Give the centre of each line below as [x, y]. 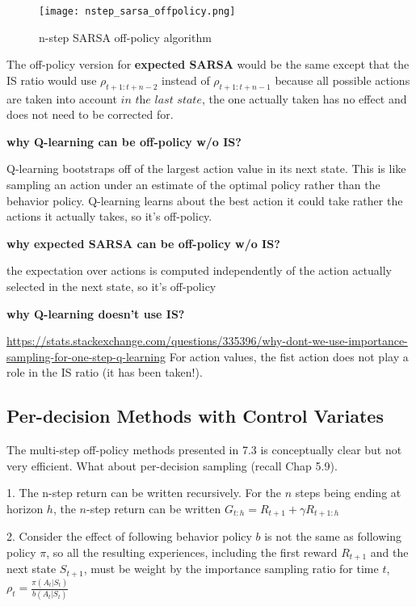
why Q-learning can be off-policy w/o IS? [124, 141]
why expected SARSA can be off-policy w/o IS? [143, 243]
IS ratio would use [52, 80]
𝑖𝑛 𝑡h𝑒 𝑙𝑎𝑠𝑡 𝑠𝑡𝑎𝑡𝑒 [161, 100]
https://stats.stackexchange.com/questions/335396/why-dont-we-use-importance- [207, 341]
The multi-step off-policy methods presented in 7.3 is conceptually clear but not [204, 450]
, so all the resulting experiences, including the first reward [192, 552]
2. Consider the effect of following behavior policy [129, 536]
